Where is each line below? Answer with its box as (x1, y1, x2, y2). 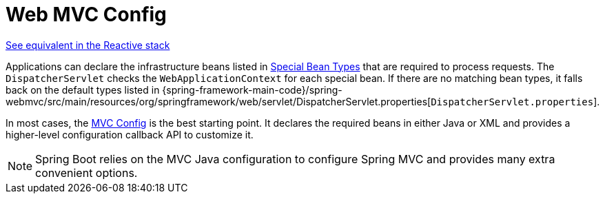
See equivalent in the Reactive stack (6, 39, 170, 51)
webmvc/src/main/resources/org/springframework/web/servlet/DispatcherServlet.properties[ (6, 95, 431, 107)
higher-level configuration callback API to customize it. (6, 128, 254, 140)
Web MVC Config (6, 3, 167, 26)
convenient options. (35, 165, 138, 180)
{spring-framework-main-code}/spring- (162, 83, 342, 96)
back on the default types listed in (6, 83, 160, 96)
